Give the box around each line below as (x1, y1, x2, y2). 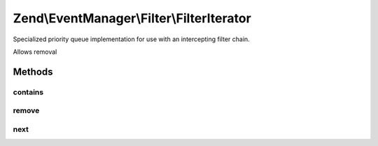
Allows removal (13, 48, 57, 56)
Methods (13, 66, 53, 78)
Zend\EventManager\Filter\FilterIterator (13, 10, 251, 26)
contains (13, 87, 44, 97)
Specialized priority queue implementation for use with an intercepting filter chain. (13, 35, 250, 43)
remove (13, 105, 40, 115)
